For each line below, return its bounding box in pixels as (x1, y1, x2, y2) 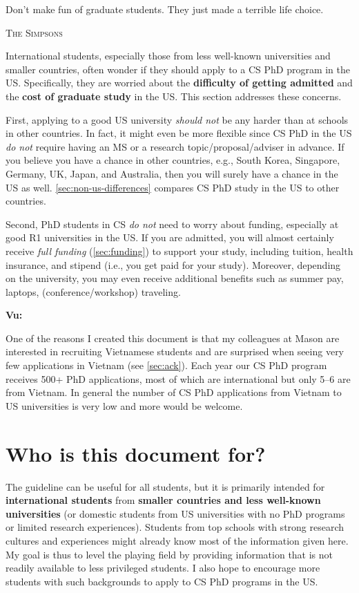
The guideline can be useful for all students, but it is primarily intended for (6, 479, 325, 493)
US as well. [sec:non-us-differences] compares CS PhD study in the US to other (6, 180, 340, 194)
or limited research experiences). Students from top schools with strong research (6, 520, 345, 534)
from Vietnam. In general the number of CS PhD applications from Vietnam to (6, 385, 342, 399)
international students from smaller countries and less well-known (6, 493, 321, 507)
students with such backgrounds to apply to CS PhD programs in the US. (6, 574, 318, 588)
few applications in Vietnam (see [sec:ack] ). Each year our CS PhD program (6, 358, 327, 373)
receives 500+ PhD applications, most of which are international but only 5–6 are (6, 371, 351, 386)
